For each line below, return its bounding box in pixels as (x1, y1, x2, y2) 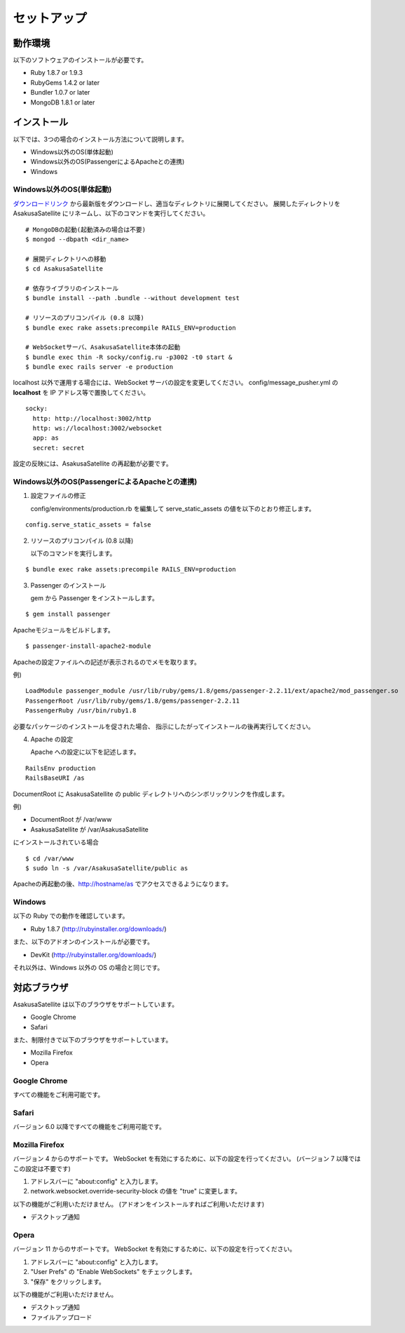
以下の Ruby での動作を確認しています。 (13, 912, 129, 920)
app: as (32, 434, 59, 442)
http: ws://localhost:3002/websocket (32, 424, 163, 433)
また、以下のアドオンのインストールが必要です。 (13, 938, 154, 946)
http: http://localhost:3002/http (32, 414, 151, 422)
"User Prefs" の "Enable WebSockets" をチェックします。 (30, 1268, 196, 1276)
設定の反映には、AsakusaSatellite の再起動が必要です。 (13, 459, 172, 468)
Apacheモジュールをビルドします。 (13, 625, 115, 634)
